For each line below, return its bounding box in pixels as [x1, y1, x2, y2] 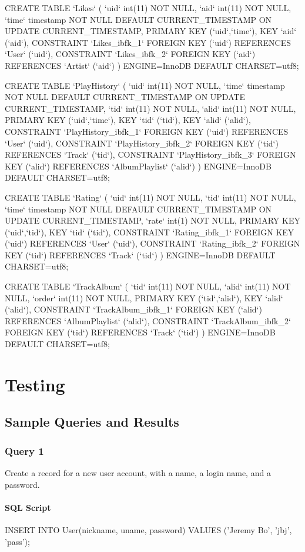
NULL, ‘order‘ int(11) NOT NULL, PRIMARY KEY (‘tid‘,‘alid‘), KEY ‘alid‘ [5, 291, 283, 304]
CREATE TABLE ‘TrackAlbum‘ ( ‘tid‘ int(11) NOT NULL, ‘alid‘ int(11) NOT [5, 280, 291, 292]
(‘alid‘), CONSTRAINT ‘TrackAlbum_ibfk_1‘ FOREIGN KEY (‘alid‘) [5, 303, 262, 315]
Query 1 [5, 443, 44, 458]
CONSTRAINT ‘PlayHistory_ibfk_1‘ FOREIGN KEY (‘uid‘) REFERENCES [5, 125, 289, 137]
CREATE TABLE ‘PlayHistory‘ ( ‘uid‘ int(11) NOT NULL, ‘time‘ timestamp [5, 79, 285, 91]
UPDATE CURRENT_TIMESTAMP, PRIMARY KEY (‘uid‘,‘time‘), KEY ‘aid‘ [5, 25, 297, 37]
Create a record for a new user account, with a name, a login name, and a [5, 467, 271, 478]
